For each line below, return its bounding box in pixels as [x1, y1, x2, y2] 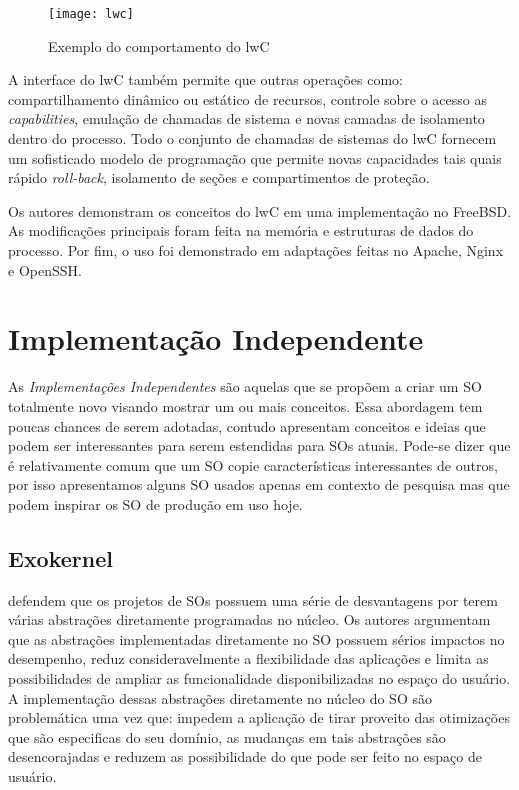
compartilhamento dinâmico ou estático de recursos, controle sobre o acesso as [8, 88, 487, 109]
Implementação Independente [8, 318, 424, 359]
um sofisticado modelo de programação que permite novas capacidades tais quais [8, 147, 502, 168]
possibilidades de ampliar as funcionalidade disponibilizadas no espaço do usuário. [8, 668, 511, 689]
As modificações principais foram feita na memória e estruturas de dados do [8, 220, 474, 241]
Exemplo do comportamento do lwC [48, 35, 270, 56]
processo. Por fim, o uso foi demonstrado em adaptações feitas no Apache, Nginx [8, 240, 504, 260]
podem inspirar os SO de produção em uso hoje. [8, 493, 303, 514]
